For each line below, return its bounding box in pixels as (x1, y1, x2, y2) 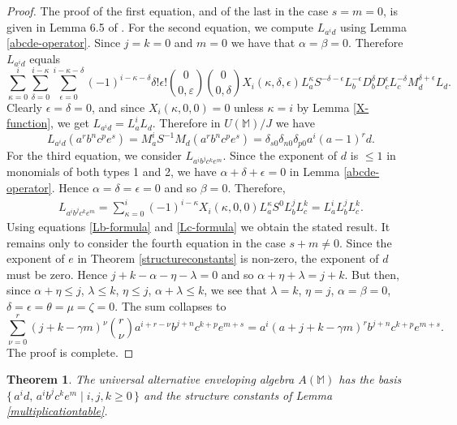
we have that (231, 34, 295, 51)
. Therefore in (152, 114, 221, 131)
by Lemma (296, 98, 350, 115)
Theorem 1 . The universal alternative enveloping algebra (6, 371, 295, 388)
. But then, (344, 265, 399, 282)
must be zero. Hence (6, 265, 108, 282)
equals (29, 49, 61, 67)
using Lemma (340, 18, 407, 35)
